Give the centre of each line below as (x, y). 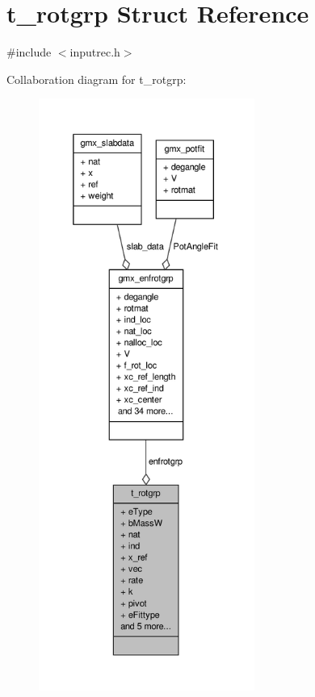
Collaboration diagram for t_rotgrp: (97, 79)
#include (29, 52)
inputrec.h (95, 52)
